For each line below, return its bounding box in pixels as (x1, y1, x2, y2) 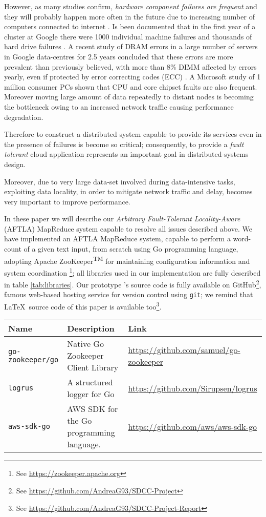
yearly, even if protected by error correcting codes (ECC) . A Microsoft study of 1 (4, 71, 261, 82)
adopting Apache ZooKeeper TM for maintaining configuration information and (4, 254, 250, 266)
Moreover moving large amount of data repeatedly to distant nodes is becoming (4, 91, 254, 102)
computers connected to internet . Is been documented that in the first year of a (4, 21, 256, 32)
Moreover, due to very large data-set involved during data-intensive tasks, (4, 176, 235, 187)
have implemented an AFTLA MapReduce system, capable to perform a (4, 233, 231, 244)
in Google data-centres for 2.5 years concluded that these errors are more (4, 51, 233, 61)
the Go (67, 415, 92, 427)
